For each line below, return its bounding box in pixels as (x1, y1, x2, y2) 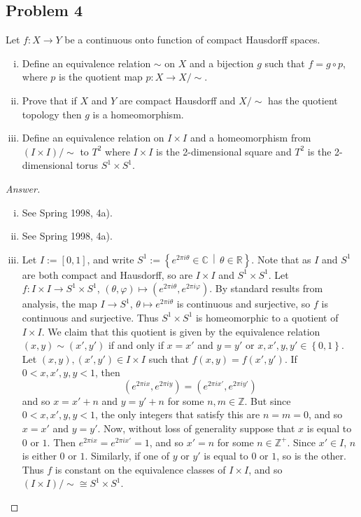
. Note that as (251, 251, 311, 266)
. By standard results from (209, 281, 323, 296)
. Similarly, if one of (85, 448, 170, 463)
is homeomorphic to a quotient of (195, 310, 339, 324)
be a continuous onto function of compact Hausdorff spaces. (64, 32, 320, 47)
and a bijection (190, 55, 254, 70)
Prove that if (22, 92, 77, 107)
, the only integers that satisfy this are (94, 407, 260, 422)
